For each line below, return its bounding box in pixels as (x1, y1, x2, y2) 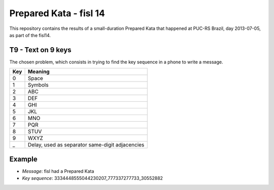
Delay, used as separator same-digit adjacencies (27, 141, 145, 148)
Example (9, 155, 38, 163)
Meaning (27, 68, 50, 75)
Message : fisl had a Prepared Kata (22, 168, 94, 174)
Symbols (27, 82, 49, 89)
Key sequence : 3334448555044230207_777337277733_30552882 (22, 175, 163, 181)
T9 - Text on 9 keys (9, 46, 72, 54)
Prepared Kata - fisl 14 (9, 8, 105, 19)
